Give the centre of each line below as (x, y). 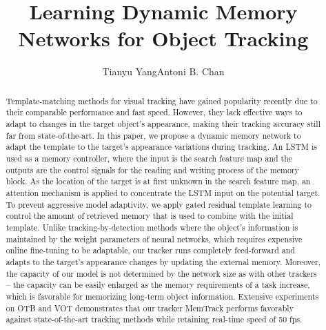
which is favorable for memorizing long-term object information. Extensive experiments (162, 296)
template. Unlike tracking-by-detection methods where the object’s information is (152, 227)
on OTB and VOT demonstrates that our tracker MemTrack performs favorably (150, 308)
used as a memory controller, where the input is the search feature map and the (149, 158)
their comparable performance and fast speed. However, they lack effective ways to (154, 112)
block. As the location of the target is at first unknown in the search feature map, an (158, 181)
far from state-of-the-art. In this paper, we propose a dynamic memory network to (153, 135)
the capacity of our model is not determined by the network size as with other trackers (161, 273)
